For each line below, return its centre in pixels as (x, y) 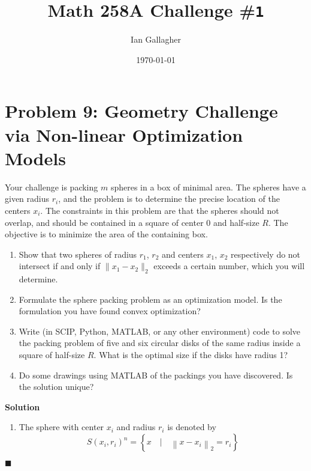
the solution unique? (56, 387)
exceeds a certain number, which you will (229, 266)
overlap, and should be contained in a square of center (104, 222)
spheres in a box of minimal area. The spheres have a (208, 187)
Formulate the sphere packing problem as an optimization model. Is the (150, 299)
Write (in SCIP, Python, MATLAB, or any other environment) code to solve (160, 331)
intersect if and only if (60, 266)
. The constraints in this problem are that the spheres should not (160, 210)
